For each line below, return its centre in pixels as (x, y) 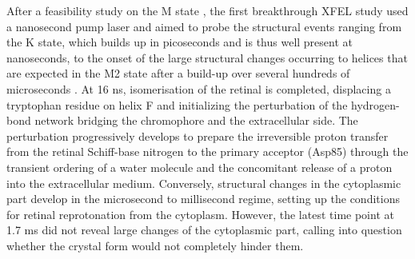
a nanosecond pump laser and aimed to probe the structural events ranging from (204, 26)
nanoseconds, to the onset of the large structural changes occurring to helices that (207, 57)
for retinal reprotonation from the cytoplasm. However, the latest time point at (200, 214)
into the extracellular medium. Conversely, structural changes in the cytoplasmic (204, 183)
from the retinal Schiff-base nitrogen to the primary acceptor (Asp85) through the (207, 151)
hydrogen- (375, 104)
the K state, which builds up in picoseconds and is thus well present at (180, 42)
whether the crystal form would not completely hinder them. (155, 245)
